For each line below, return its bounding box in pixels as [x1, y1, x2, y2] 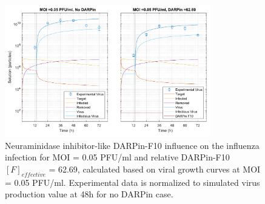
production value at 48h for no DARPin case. [5, 188, 173, 200]
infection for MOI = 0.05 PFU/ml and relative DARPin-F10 [5, 151, 230, 163]
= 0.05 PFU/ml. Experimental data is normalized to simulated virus [5, 176, 260, 188]
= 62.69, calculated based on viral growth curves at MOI [49, 163, 261, 176]
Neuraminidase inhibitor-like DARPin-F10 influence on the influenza [5, 139, 260, 151]
